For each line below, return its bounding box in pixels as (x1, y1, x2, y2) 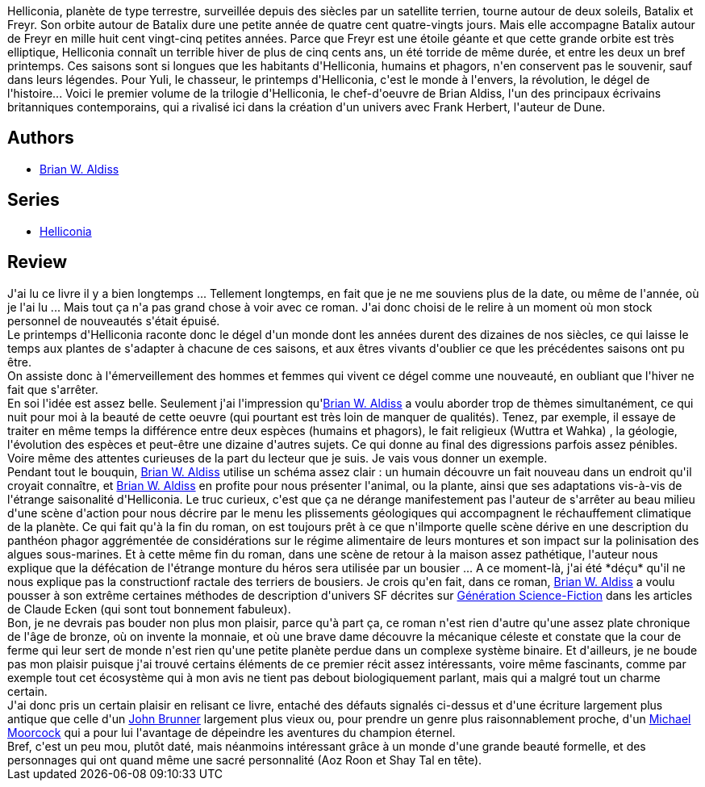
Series (7, 190, 60, 211)
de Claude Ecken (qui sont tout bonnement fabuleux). (7, 601, 291, 616)
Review (7, 252, 68, 273)
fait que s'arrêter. (7, 382, 98, 396)
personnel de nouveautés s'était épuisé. (7, 313, 220, 328)
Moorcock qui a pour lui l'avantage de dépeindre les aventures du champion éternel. (7, 725, 456, 739)
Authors (7, 128, 74, 149)
